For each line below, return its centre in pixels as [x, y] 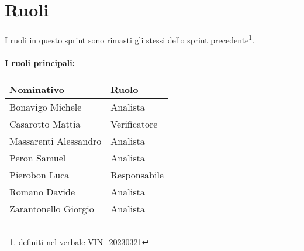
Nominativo [37, 90]
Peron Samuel [38, 158]
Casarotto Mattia [45, 124]
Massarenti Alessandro [56, 141]
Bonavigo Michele [46, 107]
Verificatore [134, 124]
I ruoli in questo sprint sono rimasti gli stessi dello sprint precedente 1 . [130, 39]
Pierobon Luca [39, 175]
